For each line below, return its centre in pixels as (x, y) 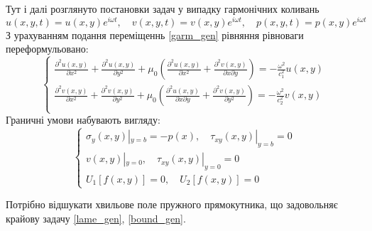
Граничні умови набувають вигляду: (83, 120)
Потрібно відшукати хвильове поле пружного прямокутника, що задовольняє (172, 204)
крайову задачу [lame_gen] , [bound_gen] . (96, 218)
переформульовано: (47, 49)
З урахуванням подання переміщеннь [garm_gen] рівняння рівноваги (155, 34)
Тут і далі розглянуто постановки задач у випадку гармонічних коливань (163, 9)
